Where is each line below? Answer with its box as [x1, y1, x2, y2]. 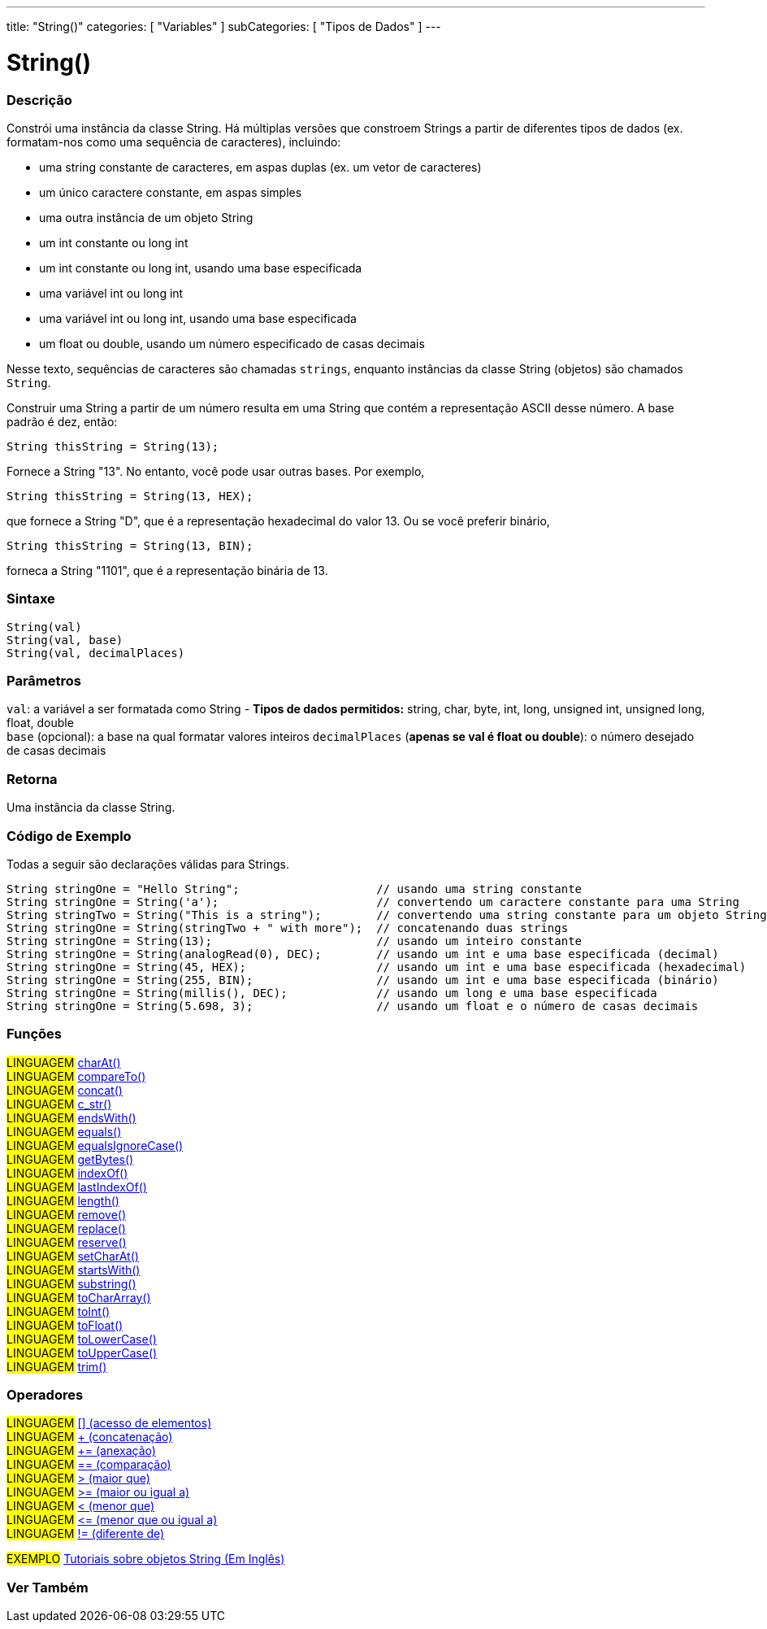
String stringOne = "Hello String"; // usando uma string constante [6, 882, 583, 895]
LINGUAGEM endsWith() [6, 1110, 136, 1125]
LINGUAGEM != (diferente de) [6, 1527, 165, 1541]
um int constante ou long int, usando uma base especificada [39, 260, 362, 275]
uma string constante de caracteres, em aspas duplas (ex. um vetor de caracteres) [39, 159, 482, 174]
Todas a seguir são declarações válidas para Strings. [6, 856, 289, 871]
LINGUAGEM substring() [6, 1276, 136, 1291]
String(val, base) [6, 633, 123, 647]
